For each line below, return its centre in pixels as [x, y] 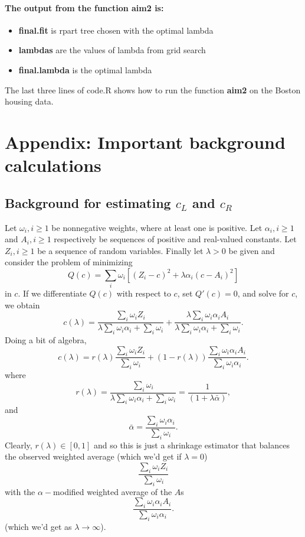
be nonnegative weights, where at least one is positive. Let [157, 227]
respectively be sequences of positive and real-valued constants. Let [175, 239]
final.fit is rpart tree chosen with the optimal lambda [116, 30]
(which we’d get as [38, 526]
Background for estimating [88, 202]
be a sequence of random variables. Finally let [120, 250]
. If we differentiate [52, 293]
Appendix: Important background [145, 141]
